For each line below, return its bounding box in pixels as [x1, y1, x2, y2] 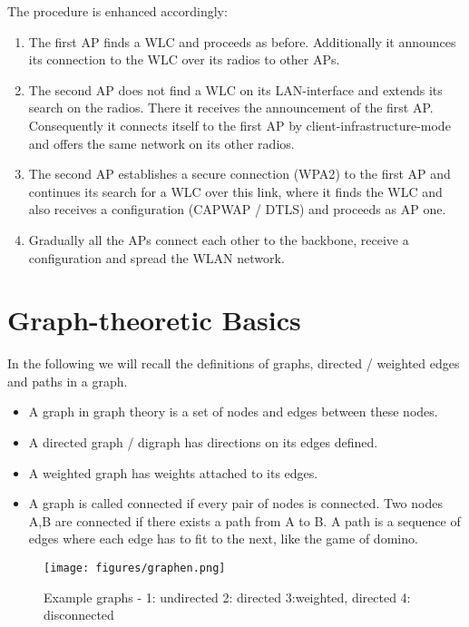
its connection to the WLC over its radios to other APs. [28, 50, 340, 69]
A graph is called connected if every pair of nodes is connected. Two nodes [28, 494, 443, 513]
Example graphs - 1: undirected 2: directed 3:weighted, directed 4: [44, 587, 411, 606]
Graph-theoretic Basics [7, 301, 301, 338]
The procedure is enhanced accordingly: [7, 2, 228, 20]
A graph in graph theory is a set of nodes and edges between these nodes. [28, 402, 438, 421]
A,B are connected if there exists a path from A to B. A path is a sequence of [28, 511, 461, 530]
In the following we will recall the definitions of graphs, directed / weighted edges [7, 354, 460, 373]
